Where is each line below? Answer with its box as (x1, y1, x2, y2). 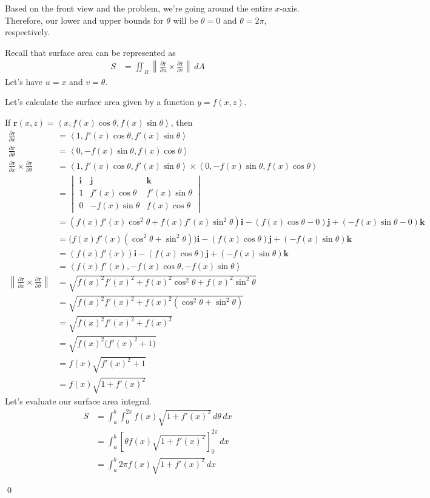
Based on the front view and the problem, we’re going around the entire (5, 2, 272, 14)
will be (173, 13, 198, 26)
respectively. (5, 26, 50, 38)
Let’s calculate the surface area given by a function (5, 95, 195, 108)
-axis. (280, 2, 300, 14)
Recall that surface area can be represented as (5, 46, 176, 58)
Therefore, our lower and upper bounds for (5, 13, 164, 26)
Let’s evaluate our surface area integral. (5, 395, 152, 408)
